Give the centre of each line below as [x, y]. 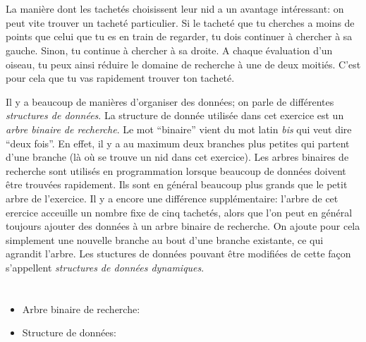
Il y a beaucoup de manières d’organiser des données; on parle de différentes [170, 101]
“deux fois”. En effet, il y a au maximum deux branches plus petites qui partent [178, 143]
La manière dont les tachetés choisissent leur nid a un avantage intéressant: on [175, 9]
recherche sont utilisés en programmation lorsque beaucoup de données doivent [176, 170]
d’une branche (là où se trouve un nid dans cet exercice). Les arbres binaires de [177, 157]
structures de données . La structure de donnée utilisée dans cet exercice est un [175, 115]
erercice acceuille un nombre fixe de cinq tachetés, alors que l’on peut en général [179, 212]
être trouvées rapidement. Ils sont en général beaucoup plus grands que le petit [177, 184]
